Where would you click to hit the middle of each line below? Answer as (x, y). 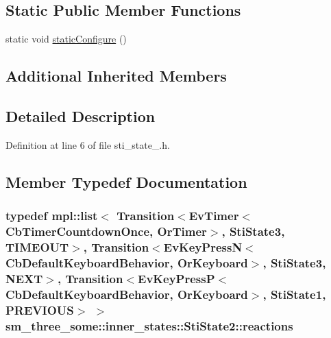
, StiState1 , (294, 294)
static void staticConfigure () (66, 39)
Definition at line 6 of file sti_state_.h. (88, 144)
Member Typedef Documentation (126, 181)
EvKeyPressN (203, 246)
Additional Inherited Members (116, 76)
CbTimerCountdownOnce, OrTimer (106, 231)
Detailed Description (81, 116)
